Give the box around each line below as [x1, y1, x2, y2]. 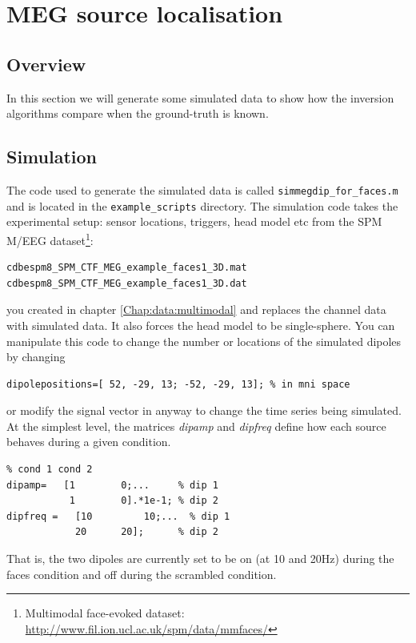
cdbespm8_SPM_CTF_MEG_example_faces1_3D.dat [6, 277, 247, 289]
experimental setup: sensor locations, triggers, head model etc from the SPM [6, 213, 382, 230]
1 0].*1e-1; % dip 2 [69, 495, 218, 507]
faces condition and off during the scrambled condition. [6, 565, 277, 582]
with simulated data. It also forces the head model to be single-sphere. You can [6, 316, 395, 333]
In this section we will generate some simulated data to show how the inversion [6, 89, 394, 106]
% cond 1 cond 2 [6, 464, 93, 476]
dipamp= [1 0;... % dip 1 [6, 479, 218, 491]
